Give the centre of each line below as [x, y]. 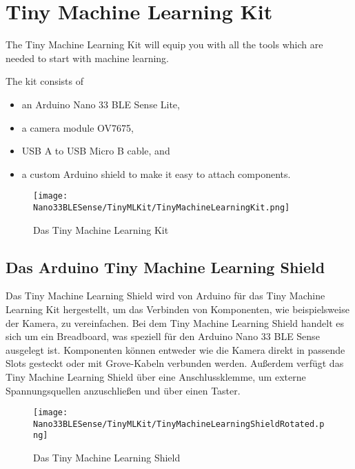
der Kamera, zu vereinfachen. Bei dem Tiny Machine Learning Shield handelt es [175, 322]
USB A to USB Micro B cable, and [96, 151]
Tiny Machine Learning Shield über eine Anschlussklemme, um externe [156, 376]
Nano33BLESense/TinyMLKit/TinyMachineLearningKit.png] [162, 207]
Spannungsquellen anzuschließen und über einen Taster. [123, 390]
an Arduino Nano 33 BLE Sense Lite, [101, 104]
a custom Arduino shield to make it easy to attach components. [156, 173]
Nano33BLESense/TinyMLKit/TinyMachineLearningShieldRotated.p [179, 424]
